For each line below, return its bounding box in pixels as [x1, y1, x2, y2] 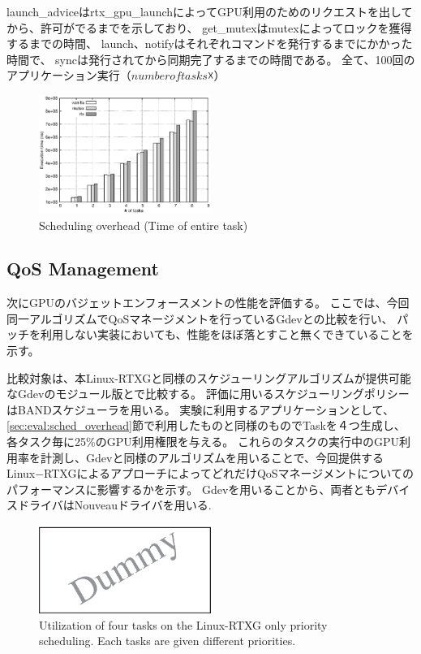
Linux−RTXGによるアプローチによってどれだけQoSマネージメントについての [6, 465, 414, 482]
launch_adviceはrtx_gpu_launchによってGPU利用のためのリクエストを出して [6, 3, 413, 19]
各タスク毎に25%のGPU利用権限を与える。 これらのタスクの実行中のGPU [6, 433, 399, 450]
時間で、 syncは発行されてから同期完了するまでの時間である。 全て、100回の [6, 50, 415, 67]
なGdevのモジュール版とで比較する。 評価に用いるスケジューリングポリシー [6, 385, 410, 402]
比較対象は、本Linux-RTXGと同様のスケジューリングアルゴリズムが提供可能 [6, 369, 411, 386]
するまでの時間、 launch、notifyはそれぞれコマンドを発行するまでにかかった [6, 35, 413, 52]
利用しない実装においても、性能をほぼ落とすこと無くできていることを [40, 326, 414, 343]
